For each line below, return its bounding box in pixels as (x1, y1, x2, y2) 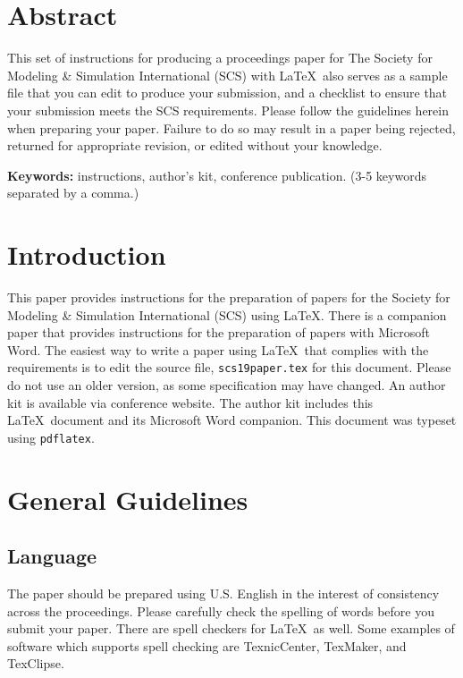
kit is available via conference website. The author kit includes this (7, 393, 374, 411)
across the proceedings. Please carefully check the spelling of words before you (7, 601, 434, 620)
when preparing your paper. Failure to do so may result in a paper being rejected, (7, 118, 456, 137)
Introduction (7, 236, 166, 273)
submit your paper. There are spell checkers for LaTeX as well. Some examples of (7, 619, 455, 638)
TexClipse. (7, 654, 64, 673)
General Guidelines (7, 480, 248, 517)
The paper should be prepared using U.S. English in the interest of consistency (7, 584, 440, 603)
